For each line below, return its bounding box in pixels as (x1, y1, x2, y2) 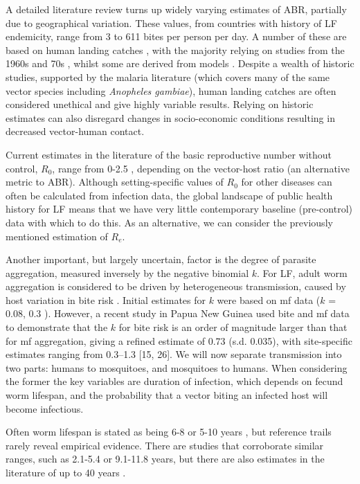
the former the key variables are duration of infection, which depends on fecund (6, 374, 343, 388)
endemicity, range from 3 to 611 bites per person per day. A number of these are (6, 29, 347, 44)
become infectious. (6, 401, 84, 415)
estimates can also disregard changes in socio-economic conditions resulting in (6, 110, 335, 125)
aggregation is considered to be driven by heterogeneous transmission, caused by (6, 279, 346, 294)
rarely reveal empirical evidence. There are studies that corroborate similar (6, 438, 324, 452)
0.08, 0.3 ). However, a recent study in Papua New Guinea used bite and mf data (6, 306, 350, 321)
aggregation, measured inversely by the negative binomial (6, 265, 249, 280)
